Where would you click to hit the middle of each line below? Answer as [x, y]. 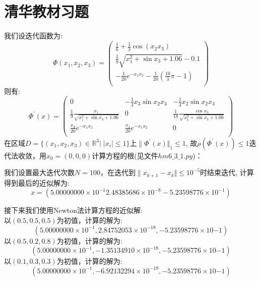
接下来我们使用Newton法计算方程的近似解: [73, 210]
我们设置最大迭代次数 [39, 172]
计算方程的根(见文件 [125, 155]
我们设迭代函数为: [33, 36]
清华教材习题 [47, 11]
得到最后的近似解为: [37, 182]
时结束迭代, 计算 [227, 172]
